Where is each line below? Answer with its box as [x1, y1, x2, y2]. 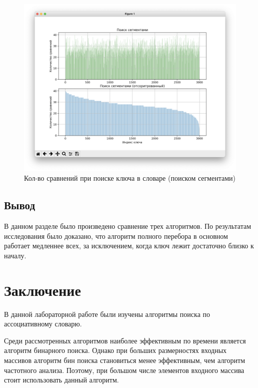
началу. [4, 250, 26, 260]
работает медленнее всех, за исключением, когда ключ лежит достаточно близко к [4, 240, 254, 251]
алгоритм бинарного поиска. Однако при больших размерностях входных [4, 345, 227, 355]
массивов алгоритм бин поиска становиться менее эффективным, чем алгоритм [4, 355, 245, 365]
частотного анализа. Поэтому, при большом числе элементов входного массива [4, 364, 244, 375]
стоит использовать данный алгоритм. [4, 374, 119, 385]
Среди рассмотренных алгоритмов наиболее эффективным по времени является [4, 335, 246, 345]
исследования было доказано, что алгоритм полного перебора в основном [4, 230, 228, 241]
